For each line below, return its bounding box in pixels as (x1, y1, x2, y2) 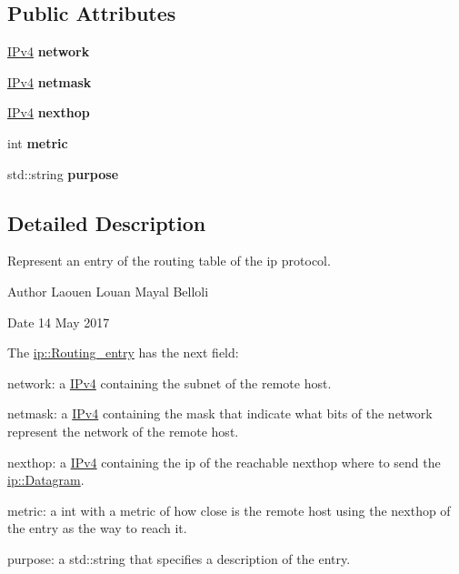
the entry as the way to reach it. (7, 519, 187, 538)
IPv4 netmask (7, 72, 92, 91)
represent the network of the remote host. (7, 421, 239, 440)
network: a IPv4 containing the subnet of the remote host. (7, 373, 332, 392)
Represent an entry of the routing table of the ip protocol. (7, 251, 331, 270)
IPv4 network (7, 42, 90, 61)
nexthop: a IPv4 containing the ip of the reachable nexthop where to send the (7, 452, 441, 471)
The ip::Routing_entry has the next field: (7, 343, 239, 362)
